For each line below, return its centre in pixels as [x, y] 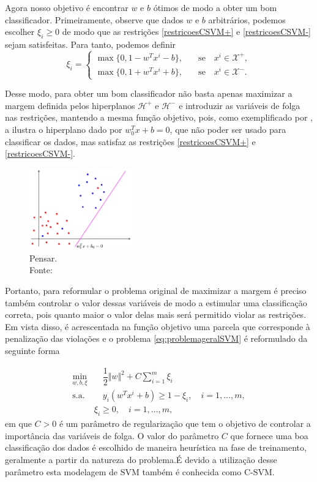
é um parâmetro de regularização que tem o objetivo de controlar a [185, 424]
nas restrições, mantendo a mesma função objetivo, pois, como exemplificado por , [159, 117]
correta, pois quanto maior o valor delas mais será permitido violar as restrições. [156, 314]
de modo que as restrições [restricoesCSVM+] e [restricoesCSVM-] [186, 32]
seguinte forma [32, 351]
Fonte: [41, 270]
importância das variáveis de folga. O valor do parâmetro [112, 435]
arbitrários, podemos [247, 19]
